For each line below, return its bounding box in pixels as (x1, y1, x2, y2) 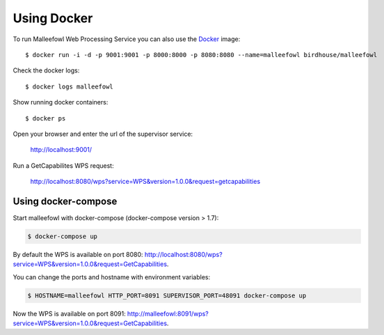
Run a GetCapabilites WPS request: (13, 161, 114, 170)
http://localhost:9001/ (30, 146, 93, 154)
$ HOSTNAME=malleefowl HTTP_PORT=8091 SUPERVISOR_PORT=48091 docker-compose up (27, 291, 307, 299)
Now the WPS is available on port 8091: (13, 309, 126, 318)
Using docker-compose (13, 195, 118, 207)
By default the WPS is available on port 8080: (13, 250, 143, 258)
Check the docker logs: (13, 66, 80, 75)
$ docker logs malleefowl (25, 82, 114, 91)
